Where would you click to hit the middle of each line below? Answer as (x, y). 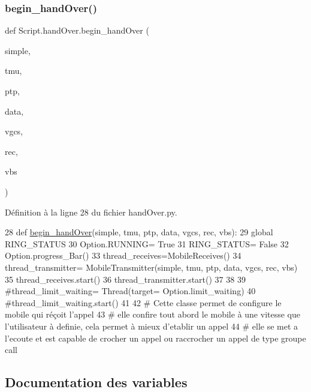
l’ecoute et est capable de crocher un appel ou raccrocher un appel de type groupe (155, 338)
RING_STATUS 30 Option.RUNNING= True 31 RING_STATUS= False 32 (147, 243)
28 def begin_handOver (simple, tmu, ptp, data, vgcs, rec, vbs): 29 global (139, 232)
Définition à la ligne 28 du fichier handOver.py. (91, 212)
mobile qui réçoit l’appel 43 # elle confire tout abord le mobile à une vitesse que (153, 314)
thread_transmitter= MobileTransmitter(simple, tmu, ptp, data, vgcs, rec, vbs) (151, 267)
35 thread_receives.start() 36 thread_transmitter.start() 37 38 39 (125, 279)
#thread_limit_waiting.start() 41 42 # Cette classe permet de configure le (143, 302)
